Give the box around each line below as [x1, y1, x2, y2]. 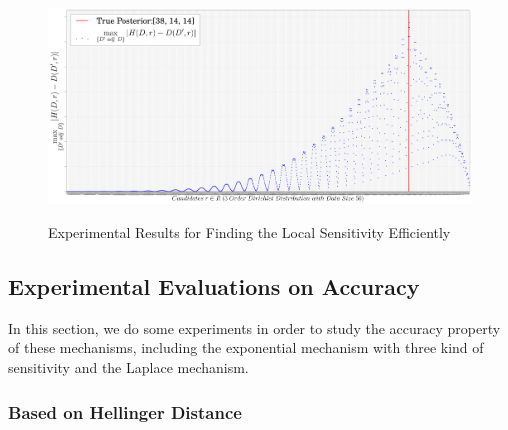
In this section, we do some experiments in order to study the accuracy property [8, 317, 501, 338]
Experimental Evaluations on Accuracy [8, 271, 420, 302]
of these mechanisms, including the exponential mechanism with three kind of [8, 337, 484, 358]
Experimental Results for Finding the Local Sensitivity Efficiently [48, 222, 451, 243]
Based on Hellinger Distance [8, 399, 242, 424]
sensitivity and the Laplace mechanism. [8, 357, 249, 378]
